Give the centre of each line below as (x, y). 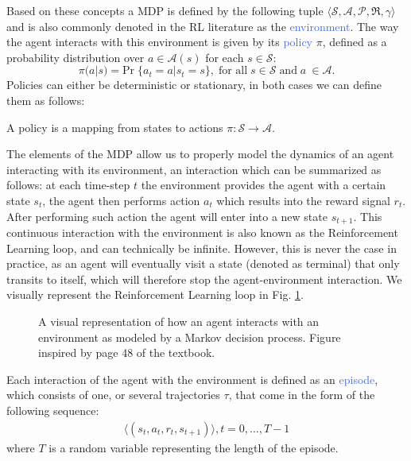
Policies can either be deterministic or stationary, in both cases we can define (194, 85)
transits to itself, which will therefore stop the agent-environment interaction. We (204, 279)
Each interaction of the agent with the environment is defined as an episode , (192, 379)
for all (233, 71)
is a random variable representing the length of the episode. (194, 447)
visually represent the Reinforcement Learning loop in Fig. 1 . (155, 294)
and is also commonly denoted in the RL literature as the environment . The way (203, 26)
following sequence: (53, 410)
